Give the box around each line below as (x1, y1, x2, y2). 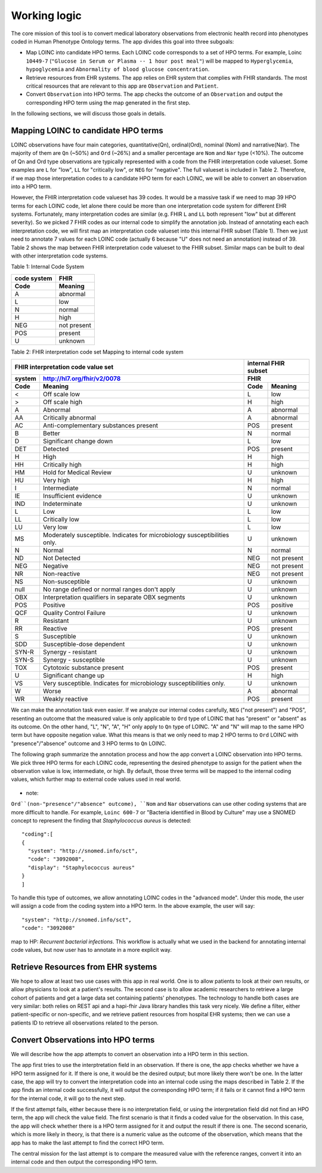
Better (42, 429, 61, 437)
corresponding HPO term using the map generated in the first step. (26, 99, 191, 106)
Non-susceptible (42, 578, 90, 586)
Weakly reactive (42, 695, 88, 703)
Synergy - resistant (42, 648, 97, 656)
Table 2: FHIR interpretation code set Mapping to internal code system (11, 348, 184, 355)
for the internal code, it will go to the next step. (11, 1094, 126, 1102)
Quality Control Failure (42, 609, 106, 617)
